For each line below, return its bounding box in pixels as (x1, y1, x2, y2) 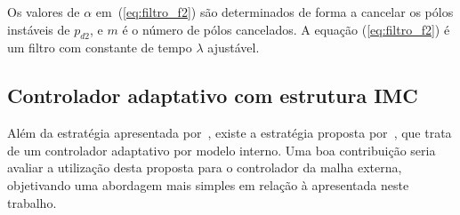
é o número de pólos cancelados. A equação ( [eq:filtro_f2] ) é (122, 20, 450, 38)
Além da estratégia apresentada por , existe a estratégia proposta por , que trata (7, 123, 452, 142)
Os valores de (7, 3, 80, 20)
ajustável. (207, 38, 260, 57)
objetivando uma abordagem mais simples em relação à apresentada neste (7, 175, 409, 194)
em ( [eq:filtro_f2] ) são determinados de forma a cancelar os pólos (95, 3, 454, 20)
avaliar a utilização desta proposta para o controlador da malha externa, (7, 158, 402, 177)
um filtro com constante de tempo (7, 38, 192, 57)
